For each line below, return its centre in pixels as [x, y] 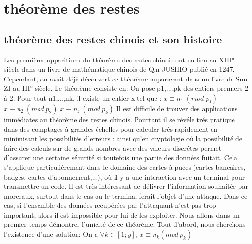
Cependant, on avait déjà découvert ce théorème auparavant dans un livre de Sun [126, 78]
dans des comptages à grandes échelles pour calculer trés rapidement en [111, 129]
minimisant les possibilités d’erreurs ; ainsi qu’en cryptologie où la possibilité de [123, 138]
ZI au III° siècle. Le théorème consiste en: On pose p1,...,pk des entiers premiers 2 [126, 88]
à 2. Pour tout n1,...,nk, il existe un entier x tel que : [83, 97]
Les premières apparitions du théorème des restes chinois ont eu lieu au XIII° [119, 59]
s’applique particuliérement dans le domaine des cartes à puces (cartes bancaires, [125, 167]
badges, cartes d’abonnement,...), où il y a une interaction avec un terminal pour [125, 176]
